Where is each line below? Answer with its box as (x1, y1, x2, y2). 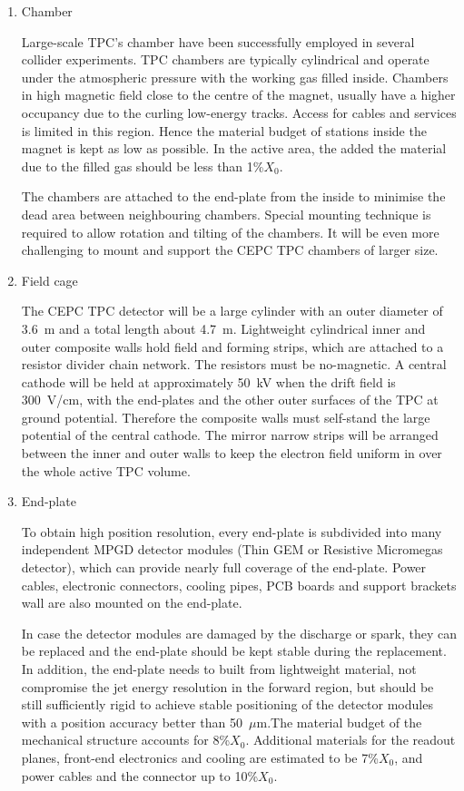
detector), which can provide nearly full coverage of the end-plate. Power (21, 558, 427, 577)
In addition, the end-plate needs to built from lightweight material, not (21, 659, 417, 678)
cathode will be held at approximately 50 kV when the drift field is (21, 372, 396, 391)
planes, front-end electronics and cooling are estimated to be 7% (21, 747, 379, 767)
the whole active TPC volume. (21, 461, 191, 480)
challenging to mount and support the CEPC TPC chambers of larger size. (21, 240, 439, 259)
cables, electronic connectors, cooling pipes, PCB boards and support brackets (21, 575, 457, 594)
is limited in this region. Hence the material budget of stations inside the (21, 121, 427, 140)
